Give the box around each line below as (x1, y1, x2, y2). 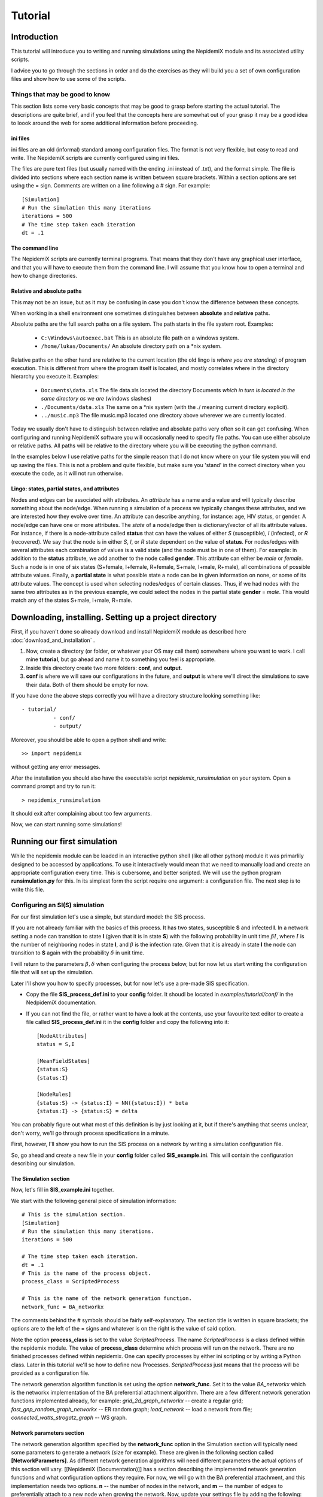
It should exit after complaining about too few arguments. (11, 810, 153, 817)
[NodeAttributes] (36, 1032, 87, 1039)
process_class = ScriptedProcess (22, 1278, 120, 1285)
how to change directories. (11, 272, 78, 280)
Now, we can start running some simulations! (11, 821, 122, 828)
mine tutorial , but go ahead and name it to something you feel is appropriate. (26, 656, 216, 663)
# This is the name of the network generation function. (22, 1295, 193, 1302)
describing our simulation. (11, 1160, 75, 1167)
